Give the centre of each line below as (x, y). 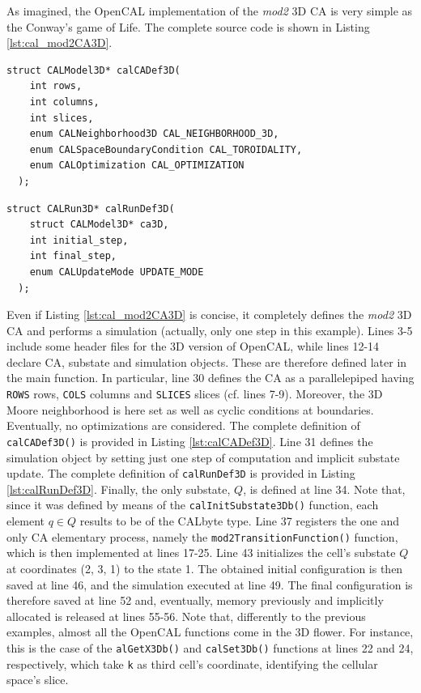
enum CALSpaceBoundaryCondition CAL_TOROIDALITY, (166, 149)
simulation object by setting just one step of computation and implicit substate (203, 457)
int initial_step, (79, 240)
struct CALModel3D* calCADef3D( (94, 70)
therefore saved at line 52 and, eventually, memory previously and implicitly (195, 600)
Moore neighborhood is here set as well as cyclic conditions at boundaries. (190, 409)
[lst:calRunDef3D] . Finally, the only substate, (119, 489)
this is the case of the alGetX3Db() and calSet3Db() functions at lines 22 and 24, (210, 647)
